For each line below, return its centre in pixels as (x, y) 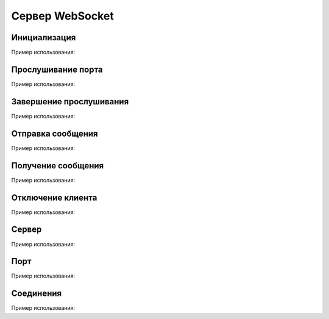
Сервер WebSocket (62, 16)
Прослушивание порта (57, 69)
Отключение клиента (54, 197)
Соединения (37, 294)
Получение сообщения (58, 166)
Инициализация (44, 38)
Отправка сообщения (55, 133)
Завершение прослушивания (70, 102)
